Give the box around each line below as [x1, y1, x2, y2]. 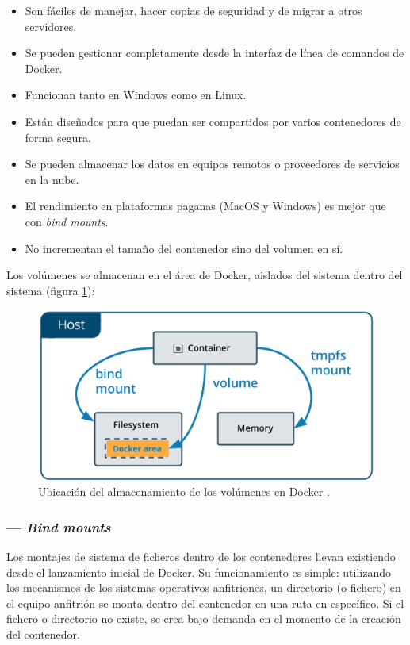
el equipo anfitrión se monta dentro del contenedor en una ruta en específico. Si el [6, 594, 404, 611]
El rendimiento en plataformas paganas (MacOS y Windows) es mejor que [25, 198, 386, 214]
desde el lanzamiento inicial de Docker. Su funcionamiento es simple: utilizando [6, 563, 392, 580]
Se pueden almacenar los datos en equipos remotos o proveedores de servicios [25, 155, 400, 172]
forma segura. [25, 129, 91, 145]
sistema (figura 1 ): [6, 282, 95, 298]
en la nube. [25, 171, 79, 187]
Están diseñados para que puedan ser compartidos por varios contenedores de [25, 113, 401, 129]
